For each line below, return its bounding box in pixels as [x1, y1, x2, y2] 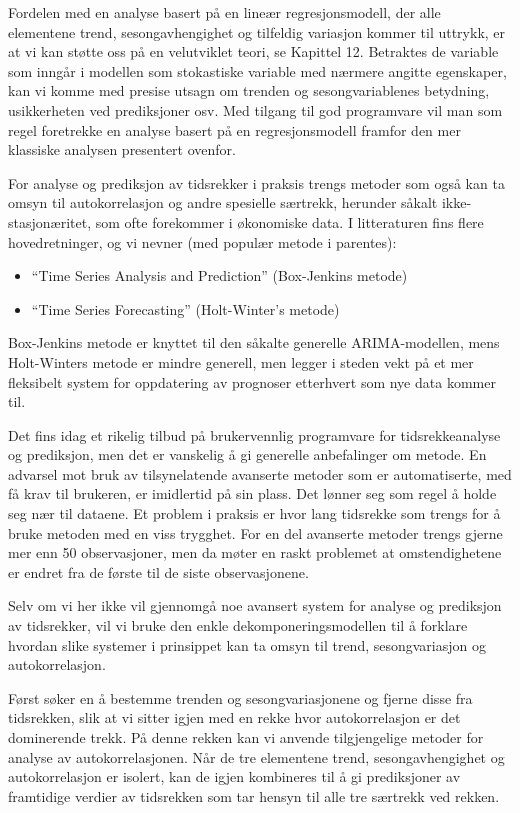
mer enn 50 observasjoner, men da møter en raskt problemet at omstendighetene [8, 542, 502, 563]
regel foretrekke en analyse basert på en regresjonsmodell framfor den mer [8, 119, 461, 140]
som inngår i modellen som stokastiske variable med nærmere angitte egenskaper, [8, 60, 507, 81]
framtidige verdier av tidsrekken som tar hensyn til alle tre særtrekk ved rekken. [8, 785, 500, 806]
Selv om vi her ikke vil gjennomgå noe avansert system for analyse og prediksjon [8, 595, 502, 616]
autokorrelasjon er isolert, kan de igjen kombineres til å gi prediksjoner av [8, 766, 461, 787]
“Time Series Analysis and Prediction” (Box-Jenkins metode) [31, 265, 408, 286]
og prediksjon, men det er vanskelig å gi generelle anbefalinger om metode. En [8, 444, 487, 465]
